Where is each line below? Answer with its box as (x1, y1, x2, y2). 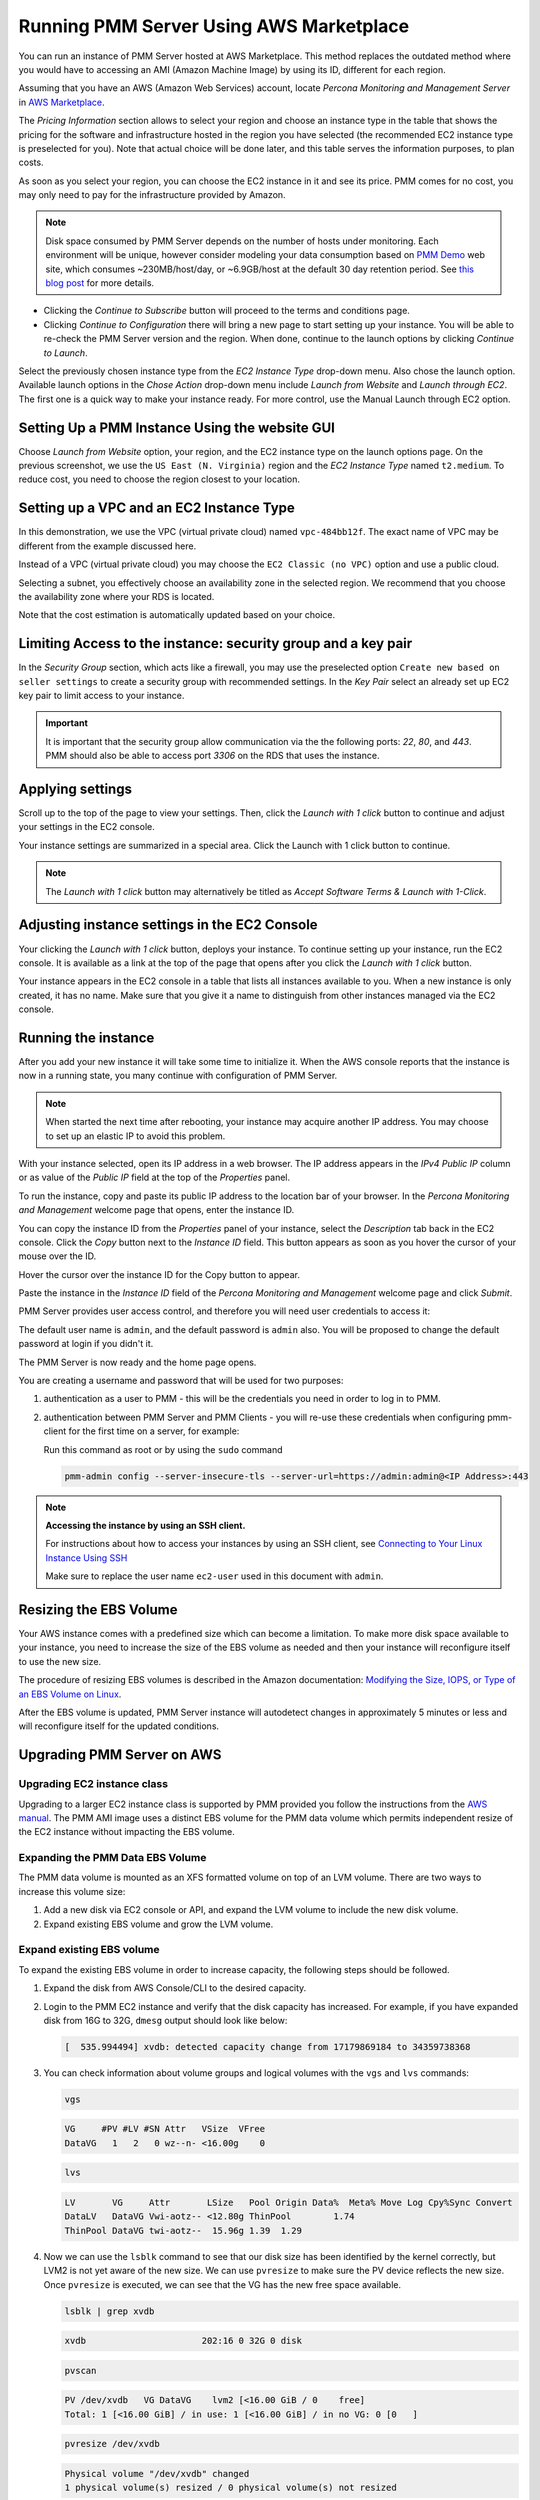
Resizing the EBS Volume (18, 1601, 178, 1618)
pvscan (64, 2365, 97, 2376)
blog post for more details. (45, 277, 155, 289)
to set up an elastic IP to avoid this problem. (45, 1130, 226, 1142)
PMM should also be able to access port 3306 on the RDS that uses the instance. (45, 750, 380, 762)
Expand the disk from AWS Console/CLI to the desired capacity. (43, 1982, 307, 1994)
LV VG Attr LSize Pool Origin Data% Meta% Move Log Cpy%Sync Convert (64, 2197, 514, 2209)
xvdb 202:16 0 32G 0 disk (64, 2335, 302, 2347)
